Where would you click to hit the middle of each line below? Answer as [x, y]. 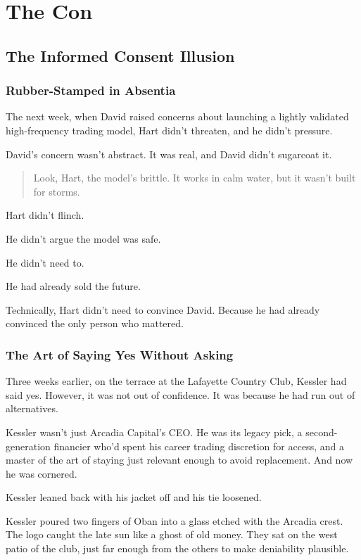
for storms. [57, 191]
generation [28, 446]
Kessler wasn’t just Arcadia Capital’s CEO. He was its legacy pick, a [154, 432]
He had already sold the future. [73, 286]
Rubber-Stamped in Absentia [91, 90]
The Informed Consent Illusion [120, 55]
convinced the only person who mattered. [95, 323]
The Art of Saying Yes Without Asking [120, 354]
